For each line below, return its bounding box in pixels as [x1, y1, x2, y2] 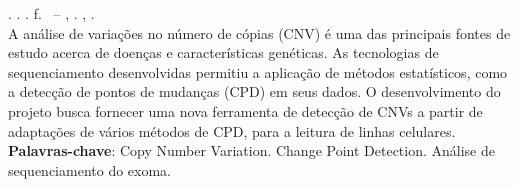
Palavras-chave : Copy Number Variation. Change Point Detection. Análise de [8, 140, 495, 161]
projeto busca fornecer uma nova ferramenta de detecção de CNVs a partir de [8, 100, 483, 121]
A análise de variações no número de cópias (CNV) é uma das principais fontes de [8, 22, 511, 43]
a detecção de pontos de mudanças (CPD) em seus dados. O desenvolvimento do [8, 81, 501, 102]
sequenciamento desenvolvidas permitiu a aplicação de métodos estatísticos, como [8, 61, 508, 82]
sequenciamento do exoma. [8, 159, 172, 180]
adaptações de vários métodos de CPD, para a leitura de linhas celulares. [8, 120, 456, 141]
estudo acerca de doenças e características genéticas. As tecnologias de [8, 42, 439, 63]
